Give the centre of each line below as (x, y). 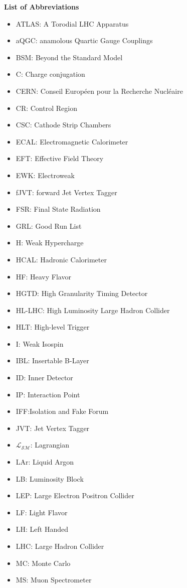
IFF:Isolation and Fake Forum (62, 411)
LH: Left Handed (42, 529)
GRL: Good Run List (49, 226)
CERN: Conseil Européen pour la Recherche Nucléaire (99, 91)
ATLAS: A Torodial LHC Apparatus (72, 23)
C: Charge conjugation (50, 74)
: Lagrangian (50, 445)
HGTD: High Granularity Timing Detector (82, 293)
